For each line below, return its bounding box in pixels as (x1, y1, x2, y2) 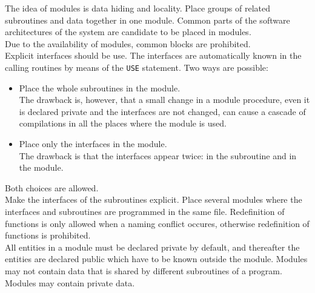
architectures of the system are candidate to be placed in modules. (5, 25, 251, 38)
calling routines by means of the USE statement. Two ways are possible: (5, 61, 268, 73)
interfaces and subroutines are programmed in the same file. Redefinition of (5, 205, 285, 217)
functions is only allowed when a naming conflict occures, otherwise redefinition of (5, 217, 310, 229)
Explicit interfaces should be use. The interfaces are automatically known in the (5, 49, 302, 62)
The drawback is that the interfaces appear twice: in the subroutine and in (19, 149, 297, 162)
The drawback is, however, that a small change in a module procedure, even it (19, 93, 310, 106)
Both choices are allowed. (5, 181, 99, 194)
